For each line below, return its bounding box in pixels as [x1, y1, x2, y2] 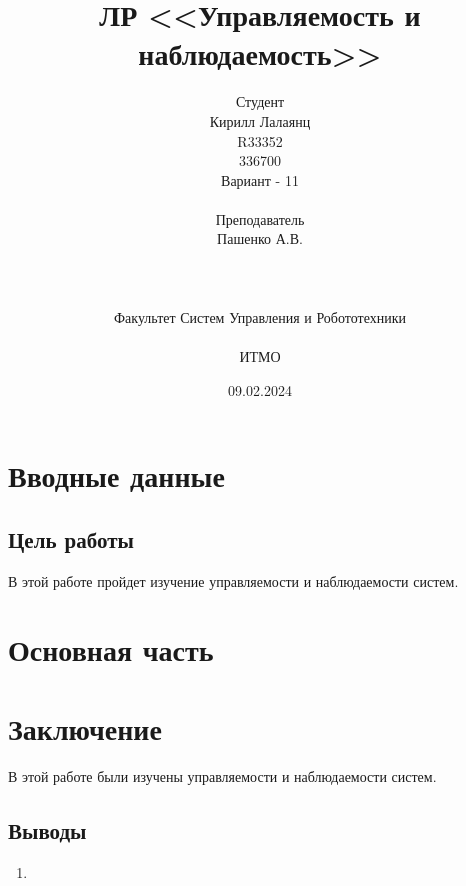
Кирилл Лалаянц [209, 110, 311, 131]
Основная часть [8, 629, 214, 670]
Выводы [8, 814, 87, 845]
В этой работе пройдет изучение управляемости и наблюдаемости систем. [8, 570, 459, 591]
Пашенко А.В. [217, 228, 303, 249]
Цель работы [8, 523, 134, 554]
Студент [235, 91, 285, 112]
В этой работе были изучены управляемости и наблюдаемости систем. [8, 765, 437, 786]
